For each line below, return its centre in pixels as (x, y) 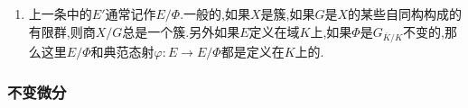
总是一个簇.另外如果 (181, 31)
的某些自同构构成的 (405, 13)
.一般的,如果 (215, 13)
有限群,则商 (62, 31)
